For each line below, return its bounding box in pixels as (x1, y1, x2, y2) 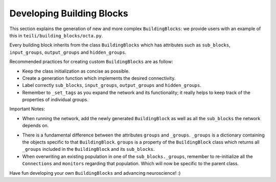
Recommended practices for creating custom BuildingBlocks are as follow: (9, 59, 173, 65)
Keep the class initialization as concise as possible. (22, 68, 130, 74)
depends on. (22, 123, 49, 129)
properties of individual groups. (22, 97, 89, 103)
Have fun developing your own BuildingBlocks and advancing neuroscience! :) (9, 170, 181, 176)
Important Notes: (9, 106, 45, 112)
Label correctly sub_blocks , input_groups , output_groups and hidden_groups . (22, 82, 201, 88)
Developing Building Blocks (9, 8, 128, 19)
